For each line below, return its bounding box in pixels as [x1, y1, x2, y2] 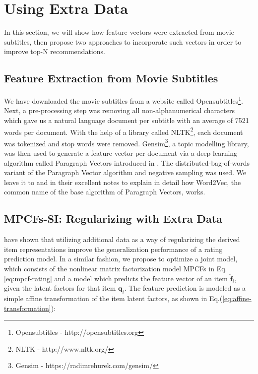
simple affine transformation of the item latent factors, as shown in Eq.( [4, 293, 223, 303]
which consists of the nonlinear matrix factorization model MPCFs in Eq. [4, 263, 227, 273]
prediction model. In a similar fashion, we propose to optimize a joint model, [4, 253, 238, 264]
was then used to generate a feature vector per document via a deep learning [4, 148, 238, 158]
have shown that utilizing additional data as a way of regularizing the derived [4, 234, 240, 245]
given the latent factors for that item [4, 283, 116, 293]
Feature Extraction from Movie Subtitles [4, 70, 218, 86]
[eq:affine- [222, 293, 252, 303]
